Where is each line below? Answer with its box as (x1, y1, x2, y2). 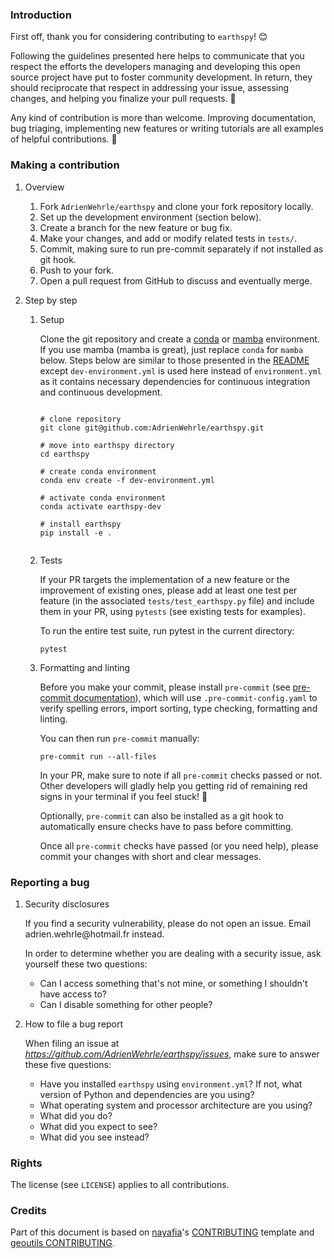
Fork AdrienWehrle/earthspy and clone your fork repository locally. (39, 200, 314, 212)
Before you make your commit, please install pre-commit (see (39, 681, 291, 693)
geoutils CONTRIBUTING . (10, 1237, 115, 1249)
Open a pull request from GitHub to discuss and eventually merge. (39, 274, 313, 287)
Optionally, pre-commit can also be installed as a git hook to (39, 809, 284, 822)
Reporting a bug (10, 875, 90, 889)
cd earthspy (39, 449, 90, 459)
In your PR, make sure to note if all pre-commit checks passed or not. (39, 769, 323, 781)
